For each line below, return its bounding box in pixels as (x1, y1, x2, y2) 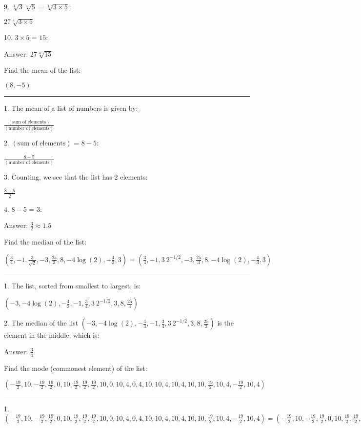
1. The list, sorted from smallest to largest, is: (4, 280, 141, 290)
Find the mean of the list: (4, 65, 81, 75)
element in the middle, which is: (4, 330, 100, 340)
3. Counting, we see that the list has (4, 171, 112, 182)
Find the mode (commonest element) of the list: (4, 363, 147, 373)
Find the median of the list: (4, 236, 87, 246)
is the (217, 318, 234, 328)
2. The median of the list (4, 318, 79, 328)
